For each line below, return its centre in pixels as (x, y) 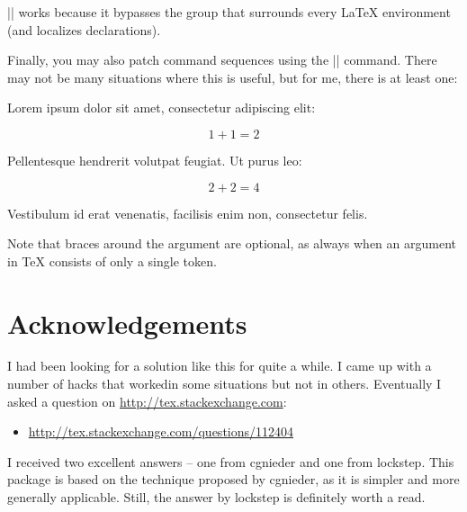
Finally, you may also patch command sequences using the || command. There (222, 60)
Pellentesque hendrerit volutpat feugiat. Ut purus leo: (155, 160)
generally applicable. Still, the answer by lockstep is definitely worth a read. (216, 497)
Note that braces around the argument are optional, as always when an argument (232, 243)
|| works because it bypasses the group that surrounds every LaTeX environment (229, 12)
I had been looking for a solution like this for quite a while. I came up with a (220, 366)
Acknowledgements (127, 323)
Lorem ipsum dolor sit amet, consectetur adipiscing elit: (162, 108)
